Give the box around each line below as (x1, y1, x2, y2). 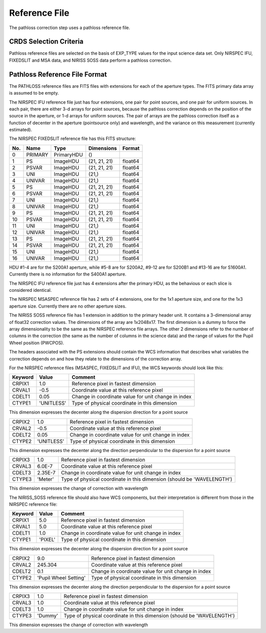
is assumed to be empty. (9, 90, 59, 96)
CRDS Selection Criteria (9, 37, 84, 46)
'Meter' (37, 476, 54, 483)
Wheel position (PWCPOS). (9, 340, 64, 346)
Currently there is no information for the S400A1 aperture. (9, 271, 127, 277)
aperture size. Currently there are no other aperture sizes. (9, 303, 127, 309)
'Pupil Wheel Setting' (37, 574, 86, 581)
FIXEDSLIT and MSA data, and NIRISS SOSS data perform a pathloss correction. (9, 57, 172, 63)
